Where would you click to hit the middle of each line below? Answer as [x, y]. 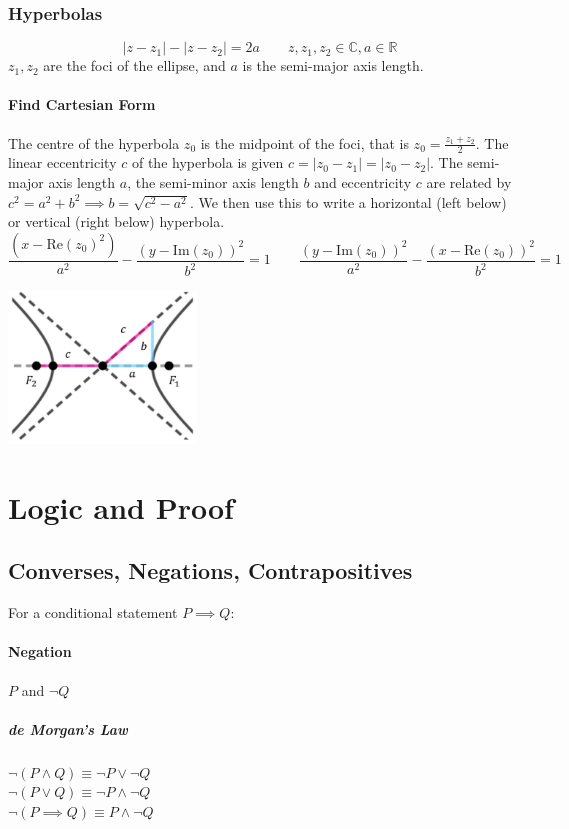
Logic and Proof [121, 506]
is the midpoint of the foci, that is [304, 142]
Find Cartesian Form [82, 104]
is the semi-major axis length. [333, 65]
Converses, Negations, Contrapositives [210, 570]
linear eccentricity [62, 162]
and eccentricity [363, 182]
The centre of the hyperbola [94, 142]
